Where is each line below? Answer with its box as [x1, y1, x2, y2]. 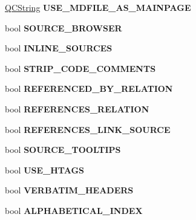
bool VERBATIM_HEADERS [5, 184, 134, 196]
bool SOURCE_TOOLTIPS [5, 143, 121, 156]
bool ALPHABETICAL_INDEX [5, 204, 143, 216]
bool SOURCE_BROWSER [5, 21, 122, 34]
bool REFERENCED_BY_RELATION [5, 82, 173, 95]
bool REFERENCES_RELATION [5, 102, 149, 115]
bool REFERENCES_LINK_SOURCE [5, 123, 171, 135]
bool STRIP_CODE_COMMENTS [5, 62, 156, 74]
